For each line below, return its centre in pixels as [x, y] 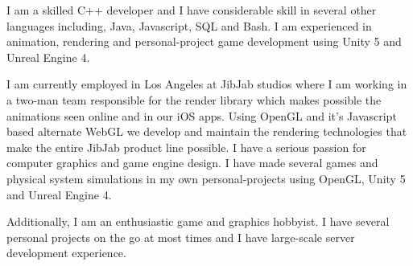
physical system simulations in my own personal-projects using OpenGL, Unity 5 [206, 178]
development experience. [66, 253]
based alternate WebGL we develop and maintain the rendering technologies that [207, 131]
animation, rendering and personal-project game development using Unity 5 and [204, 41]
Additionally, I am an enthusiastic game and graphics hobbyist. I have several [198, 221]
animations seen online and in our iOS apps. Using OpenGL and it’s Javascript [202, 115]
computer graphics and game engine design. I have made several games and [192, 163]
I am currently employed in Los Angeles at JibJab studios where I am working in [207, 84]
